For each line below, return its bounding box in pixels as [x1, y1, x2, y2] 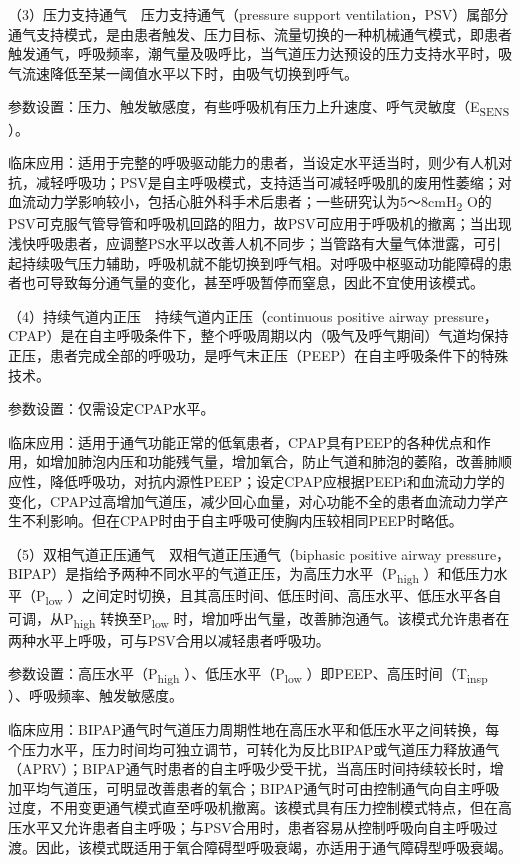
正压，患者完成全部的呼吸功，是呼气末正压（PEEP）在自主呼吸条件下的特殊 [8, 344, 509, 365]
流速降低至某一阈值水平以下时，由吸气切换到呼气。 [21, 62, 358, 83]
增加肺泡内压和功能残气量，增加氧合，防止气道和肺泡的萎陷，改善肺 [49, 451, 498, 472]
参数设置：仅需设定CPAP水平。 [8, 398, 215, 419]
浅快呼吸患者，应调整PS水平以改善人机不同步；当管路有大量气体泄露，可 [8, 233, 488, 253]
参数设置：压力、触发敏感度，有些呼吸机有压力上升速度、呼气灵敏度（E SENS [8, 96, 510, 120]
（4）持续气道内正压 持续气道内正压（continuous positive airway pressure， [8, 305, 498, 326]
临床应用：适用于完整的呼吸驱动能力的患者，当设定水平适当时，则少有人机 [8, 152, 498, 173]
